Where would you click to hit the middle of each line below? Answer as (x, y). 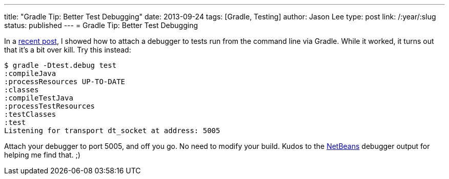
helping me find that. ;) (42, 155)
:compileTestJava (39, 98)
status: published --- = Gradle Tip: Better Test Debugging (101, 25)
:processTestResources (50, 106)
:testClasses (30, 114)
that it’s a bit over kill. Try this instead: (68, 50)
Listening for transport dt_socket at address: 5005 (112, 131)
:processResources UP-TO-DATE (65, 82)
